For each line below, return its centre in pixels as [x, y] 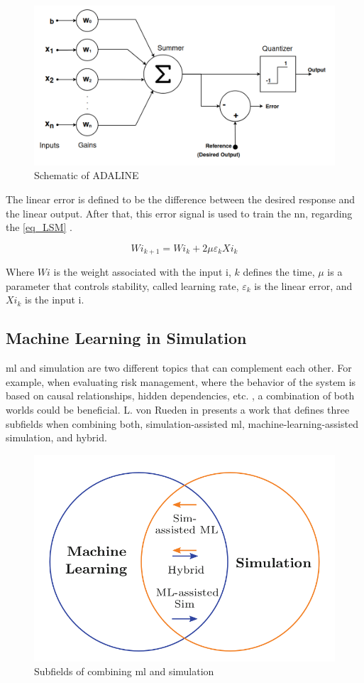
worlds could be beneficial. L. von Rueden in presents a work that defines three [178, 409]
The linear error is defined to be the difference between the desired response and [181, 199]
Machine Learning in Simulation [126, 338]
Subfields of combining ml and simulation [124, 671]
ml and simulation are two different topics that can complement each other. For [179, 368]
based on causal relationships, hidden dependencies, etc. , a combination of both [180, 396]
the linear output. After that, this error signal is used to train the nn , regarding [179, 213]
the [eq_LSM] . [39, 227]
